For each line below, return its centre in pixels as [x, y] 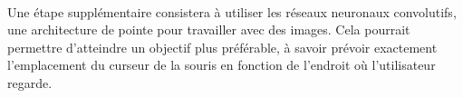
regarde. [30, 82]
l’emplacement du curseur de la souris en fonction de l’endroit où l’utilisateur [222, 65]
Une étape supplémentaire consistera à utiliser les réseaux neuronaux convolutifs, [232, 11]
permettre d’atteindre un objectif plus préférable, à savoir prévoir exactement [222, 47]
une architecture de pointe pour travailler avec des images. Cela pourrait [209, 29]
